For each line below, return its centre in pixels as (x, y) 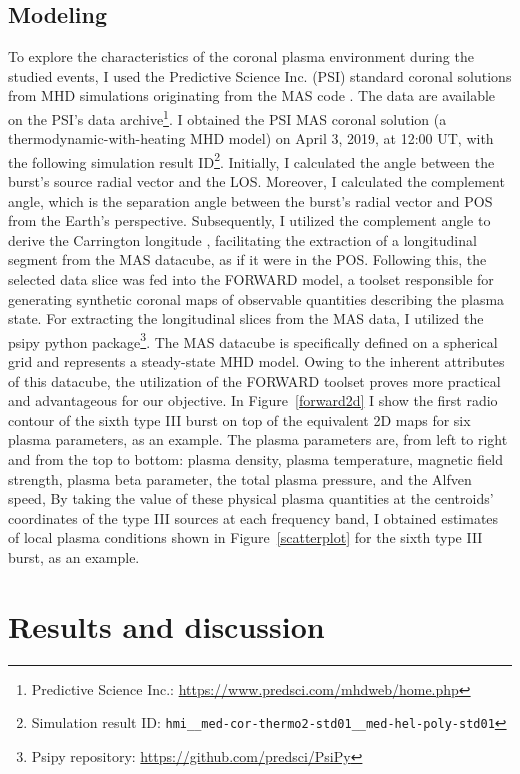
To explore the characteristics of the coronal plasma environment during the (241, 56)
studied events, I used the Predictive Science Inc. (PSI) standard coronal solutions (260, 75)
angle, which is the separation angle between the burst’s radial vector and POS (250, 200)
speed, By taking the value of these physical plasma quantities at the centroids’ (251, 498)
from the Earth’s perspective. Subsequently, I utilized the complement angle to (249, 220)
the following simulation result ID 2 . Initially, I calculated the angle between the (251, 160)
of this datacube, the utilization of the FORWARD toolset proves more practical (254, 380)
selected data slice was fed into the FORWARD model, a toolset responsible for (251, 279)
